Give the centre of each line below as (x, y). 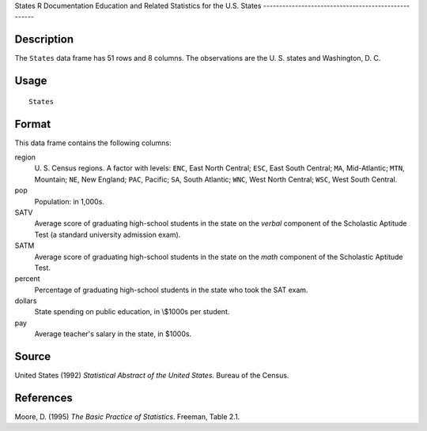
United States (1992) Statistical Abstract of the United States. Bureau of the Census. (152, 376)
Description (44, 39)
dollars (26, 301)
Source (33, 356)
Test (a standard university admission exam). (108, 234)
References (43, 397)
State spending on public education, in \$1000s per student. (132, 312)
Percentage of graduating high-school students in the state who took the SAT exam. (171, 290)
